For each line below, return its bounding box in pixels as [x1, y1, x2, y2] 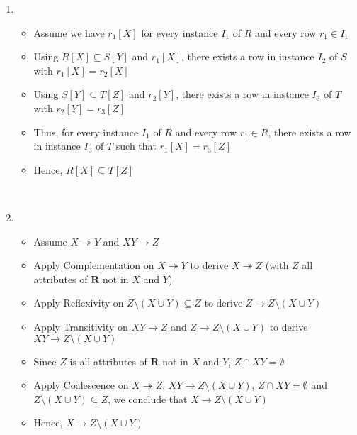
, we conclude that [108, 391, 188, 406]
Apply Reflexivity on [33, 295, 124, 310]
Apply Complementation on [33, 258, 154, 272]
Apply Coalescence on [33, 378, 129, 392]
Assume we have [33, 25, 105, 40]
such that [115, 138, 157, 153]
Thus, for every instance [33, 124, 139, 139]
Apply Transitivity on [33, 319, 128, 334]
